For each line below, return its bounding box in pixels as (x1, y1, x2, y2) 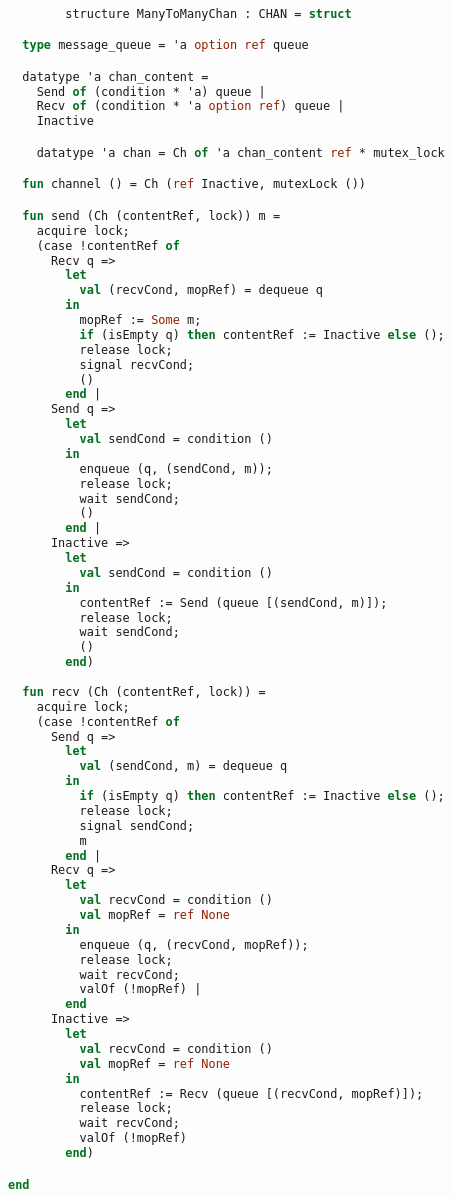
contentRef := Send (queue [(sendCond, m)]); (79, 595, 388, 610)
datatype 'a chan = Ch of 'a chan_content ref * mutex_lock (36, 145, 445, 160)
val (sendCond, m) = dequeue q (79, 759, 288, 774)
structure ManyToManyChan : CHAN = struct (65, 6, 352, 21)
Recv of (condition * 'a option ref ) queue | (36, 99, 345, 114)
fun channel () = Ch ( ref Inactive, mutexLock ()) (22, 177, 366, 192)
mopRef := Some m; (79, 313, 202, 328)
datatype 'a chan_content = (22, 69, 209, 84)
